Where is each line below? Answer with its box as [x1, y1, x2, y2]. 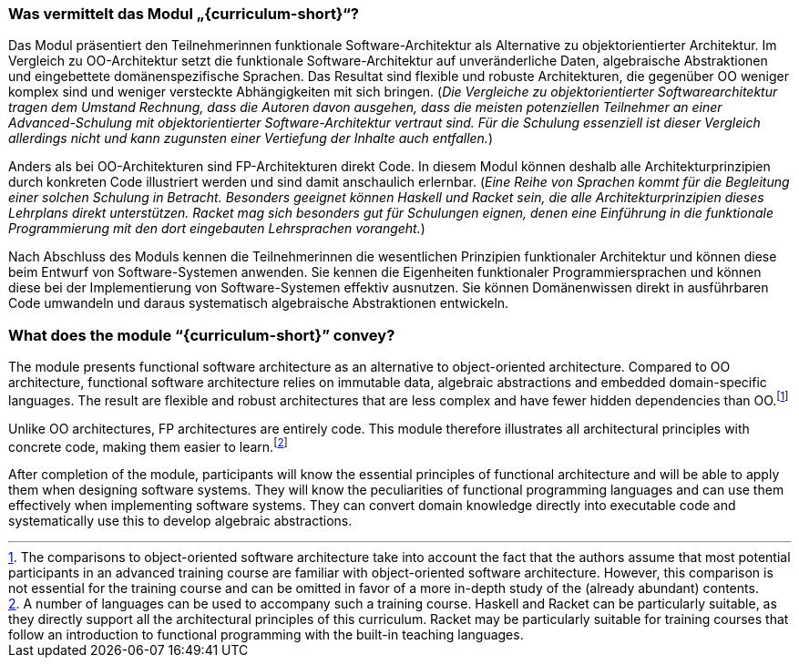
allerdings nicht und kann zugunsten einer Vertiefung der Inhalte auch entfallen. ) [8, 130, 493, 147]
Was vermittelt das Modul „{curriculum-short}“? [8, 5, 359, 23]
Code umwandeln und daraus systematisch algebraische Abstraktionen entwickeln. [8, 295, 509, 312]
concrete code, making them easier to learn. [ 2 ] [8, 435, 288, 455]
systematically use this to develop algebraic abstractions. [8, 513, 353, 529]
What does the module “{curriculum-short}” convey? [8, 325, 395, 344]
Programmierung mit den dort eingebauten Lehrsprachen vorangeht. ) [8, 220, 425, 237]
